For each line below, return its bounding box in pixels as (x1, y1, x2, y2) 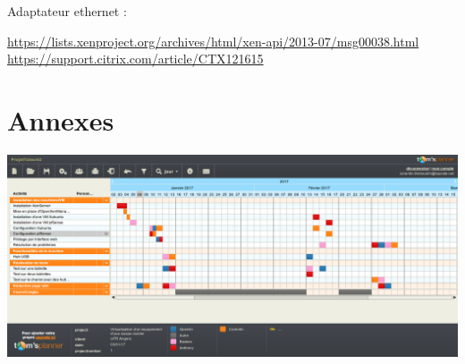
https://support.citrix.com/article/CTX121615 (7, 49, 264, 68)
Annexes (7, 101, 114, 138)
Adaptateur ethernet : (7, 2, 127, 20)
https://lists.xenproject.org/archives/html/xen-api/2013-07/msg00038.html (7, 31, 419, 50)
